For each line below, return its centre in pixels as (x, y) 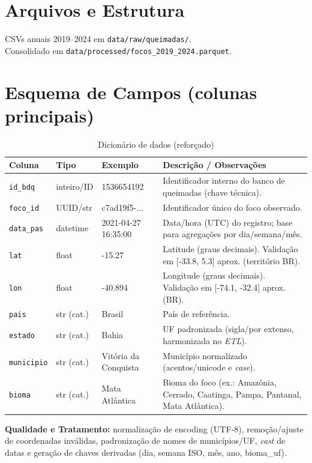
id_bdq (22, 187)
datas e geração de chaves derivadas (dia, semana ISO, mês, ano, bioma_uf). (146, 452)
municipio (28, 362)
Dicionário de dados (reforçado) (156, 144)
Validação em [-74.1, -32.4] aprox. (224, 287)
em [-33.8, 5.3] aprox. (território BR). (232, 260)
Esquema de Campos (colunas (131, 92)
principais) (49, 115)
